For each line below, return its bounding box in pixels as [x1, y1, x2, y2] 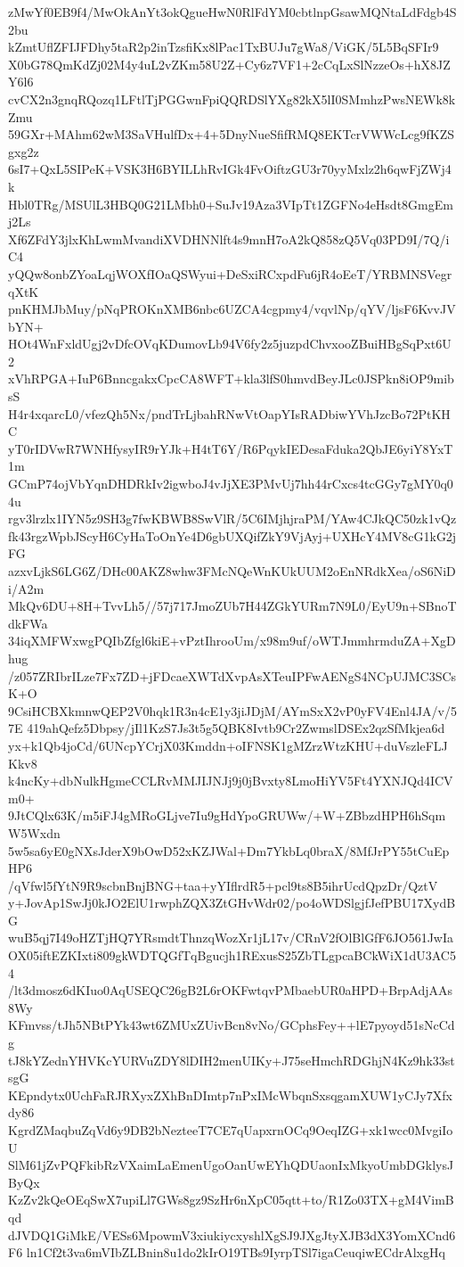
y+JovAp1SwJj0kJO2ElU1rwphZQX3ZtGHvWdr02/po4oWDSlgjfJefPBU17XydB [8, 893, 456, 912]
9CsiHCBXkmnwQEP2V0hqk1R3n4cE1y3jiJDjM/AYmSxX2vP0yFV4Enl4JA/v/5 [8, 701, 457, 720]
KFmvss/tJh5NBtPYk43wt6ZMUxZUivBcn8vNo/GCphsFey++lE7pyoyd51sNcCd [8, 1016, 455, 1034]
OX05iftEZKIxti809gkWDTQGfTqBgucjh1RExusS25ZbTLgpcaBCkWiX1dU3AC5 [8, 946, 456, 965]
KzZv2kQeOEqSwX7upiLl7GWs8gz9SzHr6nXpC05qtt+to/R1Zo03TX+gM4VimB [8, 1190, 454, 1209]
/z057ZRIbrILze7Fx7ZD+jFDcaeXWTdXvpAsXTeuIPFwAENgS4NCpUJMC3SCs [8, 666, 457, 685]
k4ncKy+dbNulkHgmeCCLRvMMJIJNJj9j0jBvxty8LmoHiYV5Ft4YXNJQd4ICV [8, 771, 453, 790]
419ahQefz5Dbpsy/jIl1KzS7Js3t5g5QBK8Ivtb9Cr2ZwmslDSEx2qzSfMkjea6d [27, 719, 445, 737]
